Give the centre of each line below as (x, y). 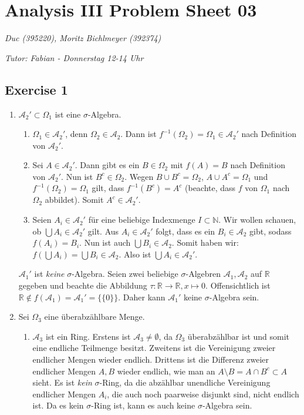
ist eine (68, 114)
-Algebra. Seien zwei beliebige (125, 274)
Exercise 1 (36, 89)
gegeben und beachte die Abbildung (83, 285)
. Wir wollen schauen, (257, 220)
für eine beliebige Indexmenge (142, 220)
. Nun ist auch (105, 242)
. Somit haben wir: (205, 242)
